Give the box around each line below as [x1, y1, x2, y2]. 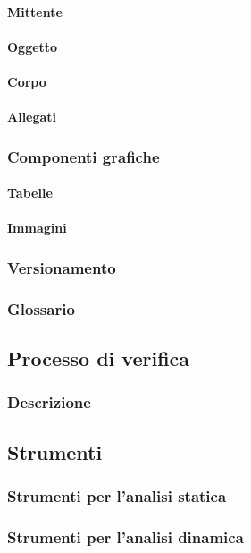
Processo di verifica [7, 345, 190, 372]
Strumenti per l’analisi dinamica [7, 525, 244, 548]
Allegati [7, 107, 57, 126]
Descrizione [7, 391, 91, 413]
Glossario [7, 297, 75, 319]
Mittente [7, 2, 63, 21]
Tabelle [7, 183, 53, 202]
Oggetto [7, 37, 58, 55]
